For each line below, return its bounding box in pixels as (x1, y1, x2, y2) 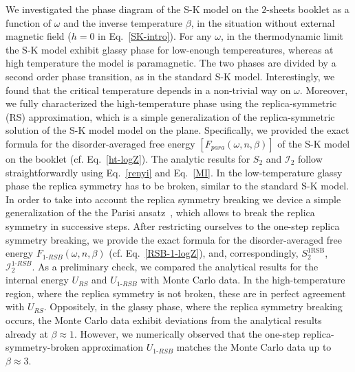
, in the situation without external (191, 15, 335, 30)
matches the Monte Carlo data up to (176, 340, 332, 354)
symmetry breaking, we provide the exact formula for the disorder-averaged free (6, 232, 342, 246)
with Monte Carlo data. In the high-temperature (140, 272, 345, 287)
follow (298, 151, 323, 165)
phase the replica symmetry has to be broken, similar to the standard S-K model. (6, 178, 349, 193)
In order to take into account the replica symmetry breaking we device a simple (6, 191, 341, 206)
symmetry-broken (6, 340, 79, 354)
